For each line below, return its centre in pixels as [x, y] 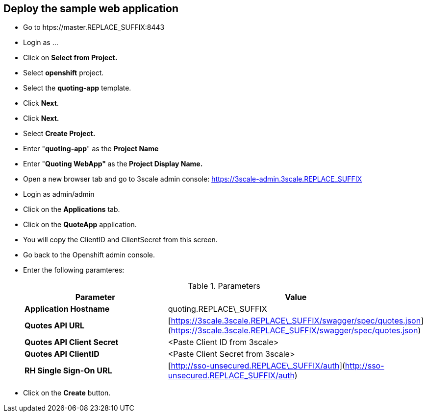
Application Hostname [67, 309]
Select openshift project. [63, 73]
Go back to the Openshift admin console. [89, 255]
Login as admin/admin [59, 194]
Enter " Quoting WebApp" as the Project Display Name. [113, 164]
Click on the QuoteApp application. [80, 225]
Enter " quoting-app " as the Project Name [91, 149]
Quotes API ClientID [62, 354]
